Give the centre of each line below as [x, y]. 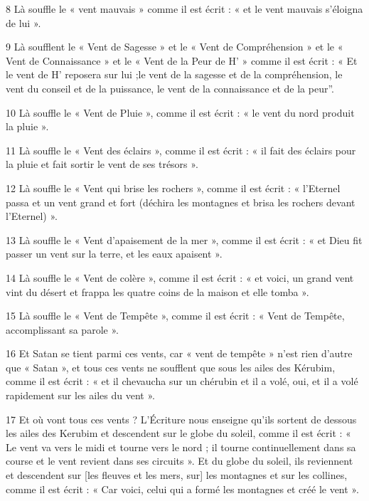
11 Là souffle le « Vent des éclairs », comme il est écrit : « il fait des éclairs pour [181, 150]
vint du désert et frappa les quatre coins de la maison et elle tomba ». [157, 291]
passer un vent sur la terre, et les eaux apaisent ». [114, 254]
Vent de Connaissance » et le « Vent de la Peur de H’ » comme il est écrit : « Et [182, 60]
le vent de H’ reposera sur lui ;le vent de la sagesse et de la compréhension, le [174, 74]
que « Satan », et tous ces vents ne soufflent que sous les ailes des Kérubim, [171, 367]
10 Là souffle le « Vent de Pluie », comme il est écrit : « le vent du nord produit [180, 112]
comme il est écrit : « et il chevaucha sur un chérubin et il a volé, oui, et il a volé [182, 381]
